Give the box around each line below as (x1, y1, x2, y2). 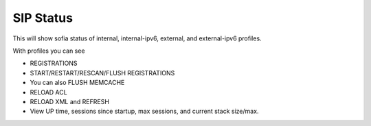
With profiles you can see (12, 47, 85, 55)
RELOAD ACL (30, 88, 68, 96)
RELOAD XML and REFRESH (30, 97, 110, 105)
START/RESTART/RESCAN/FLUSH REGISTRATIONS (30, 68, 175, 77)
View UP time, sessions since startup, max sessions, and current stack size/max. (30, 107, 259, 116)
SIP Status (12, 10, 74, 25)
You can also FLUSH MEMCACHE (30, 79, 125, 87)
